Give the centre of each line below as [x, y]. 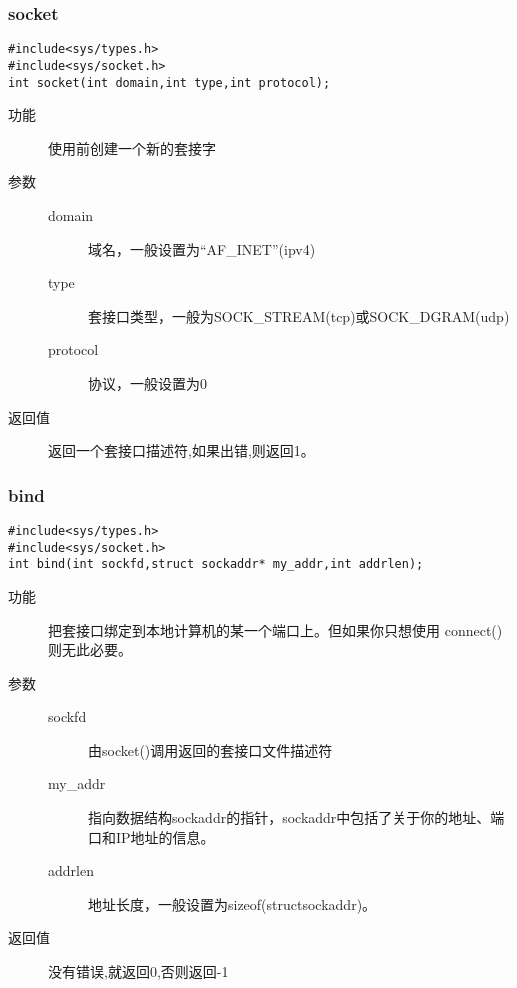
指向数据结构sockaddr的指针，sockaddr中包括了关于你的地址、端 [296, 817]
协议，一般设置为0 [147, 382]
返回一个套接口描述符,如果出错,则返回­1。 [181, 450]
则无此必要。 [90, 649]
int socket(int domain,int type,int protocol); [169, 82]
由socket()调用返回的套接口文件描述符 [210, 749]
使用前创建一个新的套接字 [132, 147]
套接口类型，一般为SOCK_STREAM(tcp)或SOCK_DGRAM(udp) [299, 315]
